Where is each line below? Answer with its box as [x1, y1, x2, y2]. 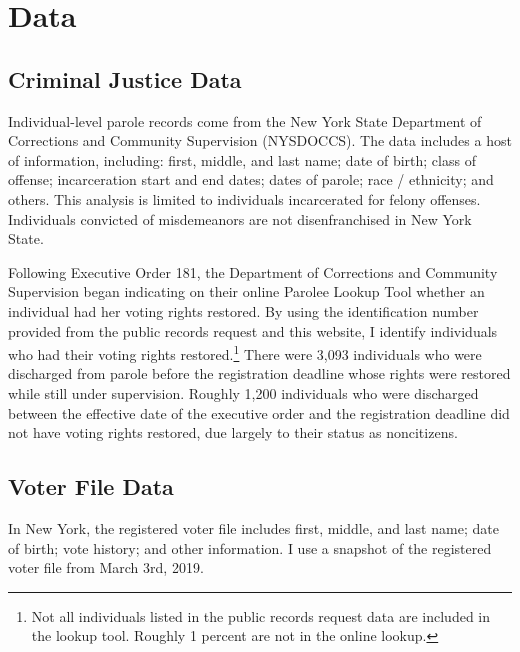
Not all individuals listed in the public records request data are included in [31, 605, 491, 626]
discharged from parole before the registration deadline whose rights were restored [8, 363, 511, 384]
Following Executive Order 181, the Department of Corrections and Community [8, 261, 498, 282]
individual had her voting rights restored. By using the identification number [8, 300, 479, 321]
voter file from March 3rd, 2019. [8, 557, 204, 578]
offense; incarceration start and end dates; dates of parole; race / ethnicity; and [8, 169, 494, 190]
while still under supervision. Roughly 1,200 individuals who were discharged [8, 382, 479, 403]
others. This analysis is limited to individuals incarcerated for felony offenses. [8, 188, 481, 209]
